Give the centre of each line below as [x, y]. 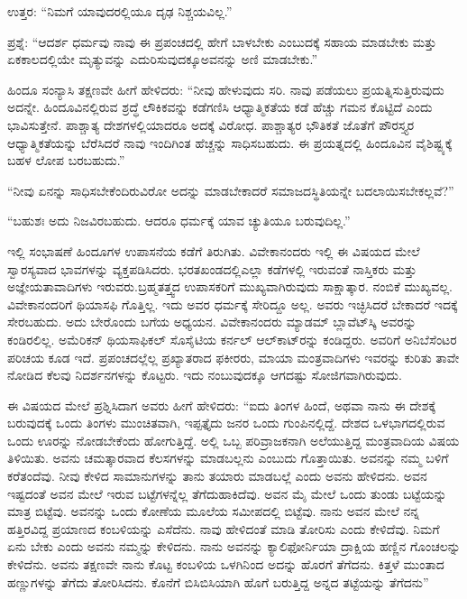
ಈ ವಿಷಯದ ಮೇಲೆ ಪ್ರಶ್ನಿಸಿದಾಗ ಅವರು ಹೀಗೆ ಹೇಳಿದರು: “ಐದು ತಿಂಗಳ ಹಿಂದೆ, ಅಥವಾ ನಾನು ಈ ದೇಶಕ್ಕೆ [222, 405]
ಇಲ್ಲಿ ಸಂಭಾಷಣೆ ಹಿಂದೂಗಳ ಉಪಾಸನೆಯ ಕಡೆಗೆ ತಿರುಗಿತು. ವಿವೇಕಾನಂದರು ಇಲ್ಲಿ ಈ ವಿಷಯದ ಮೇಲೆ [214, 250]
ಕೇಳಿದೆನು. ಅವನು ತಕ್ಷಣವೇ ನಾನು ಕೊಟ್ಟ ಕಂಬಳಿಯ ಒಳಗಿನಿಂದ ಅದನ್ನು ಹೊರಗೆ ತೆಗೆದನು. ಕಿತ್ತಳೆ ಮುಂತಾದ [226, 564]
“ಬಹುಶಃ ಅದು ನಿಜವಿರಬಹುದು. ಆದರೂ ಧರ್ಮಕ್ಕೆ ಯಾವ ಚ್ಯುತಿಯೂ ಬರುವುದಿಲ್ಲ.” [179, 221]
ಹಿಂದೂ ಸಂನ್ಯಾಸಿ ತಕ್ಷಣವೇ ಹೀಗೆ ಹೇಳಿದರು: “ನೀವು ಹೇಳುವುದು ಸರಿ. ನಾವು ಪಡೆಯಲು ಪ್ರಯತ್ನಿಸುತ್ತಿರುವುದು [226, 89]
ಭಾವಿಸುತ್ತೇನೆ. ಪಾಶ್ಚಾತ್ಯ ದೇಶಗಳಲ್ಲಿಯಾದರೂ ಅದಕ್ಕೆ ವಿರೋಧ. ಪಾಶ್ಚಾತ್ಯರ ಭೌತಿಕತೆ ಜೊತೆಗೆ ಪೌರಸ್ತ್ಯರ [211, 124]
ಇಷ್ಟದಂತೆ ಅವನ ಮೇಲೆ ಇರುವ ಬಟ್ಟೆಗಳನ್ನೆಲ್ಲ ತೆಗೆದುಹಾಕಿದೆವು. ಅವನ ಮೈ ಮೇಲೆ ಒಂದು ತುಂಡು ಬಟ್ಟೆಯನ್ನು [227, 493]
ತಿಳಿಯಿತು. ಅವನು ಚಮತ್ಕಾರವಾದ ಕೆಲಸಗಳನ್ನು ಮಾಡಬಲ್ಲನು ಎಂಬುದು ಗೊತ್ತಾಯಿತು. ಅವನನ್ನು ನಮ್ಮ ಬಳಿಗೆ [228, 458]
